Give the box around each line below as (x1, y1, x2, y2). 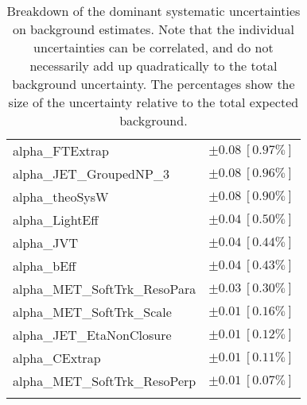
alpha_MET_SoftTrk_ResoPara (13, 280, 196, 298)
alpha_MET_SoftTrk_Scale (13, 303, 172, 321)
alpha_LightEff (13, 210, 99, 229)
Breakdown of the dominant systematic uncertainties (6, 2, 301, 20)
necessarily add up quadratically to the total (29, 56, 278, 75)
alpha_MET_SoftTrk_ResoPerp (13, 372, 196, 390)
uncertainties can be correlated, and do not (33, 38, 274, 56)
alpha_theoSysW (13, 187, 109, 206)
